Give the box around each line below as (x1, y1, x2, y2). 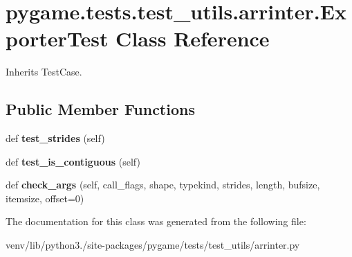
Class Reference (115, 24, 270, 53)
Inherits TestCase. (6, 64, 82, 79)
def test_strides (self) (6, 131, 105, 145)
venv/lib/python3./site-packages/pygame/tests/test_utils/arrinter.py (6, 238, 300, 252)
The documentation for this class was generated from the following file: (6, 214, 306, 229)
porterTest (6, 24, 109, 53)
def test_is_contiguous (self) (6, 154, 140, 168)
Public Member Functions (6, 98, 195, 120)
